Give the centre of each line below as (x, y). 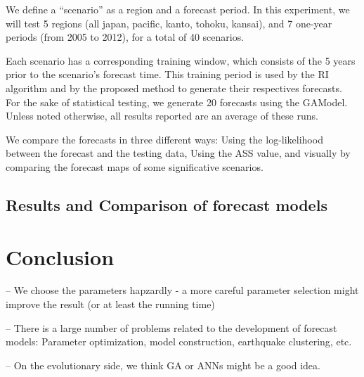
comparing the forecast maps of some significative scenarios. (135, 166)
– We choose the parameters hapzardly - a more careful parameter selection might (182, 290)
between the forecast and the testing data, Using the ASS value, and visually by (178, 153)
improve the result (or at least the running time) (110, 304)
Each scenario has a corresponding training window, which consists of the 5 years (181, 60)
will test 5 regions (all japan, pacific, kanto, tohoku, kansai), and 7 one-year (169, 23)
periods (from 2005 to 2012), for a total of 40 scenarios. (125, 37)
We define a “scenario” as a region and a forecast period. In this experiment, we (178, 9)
